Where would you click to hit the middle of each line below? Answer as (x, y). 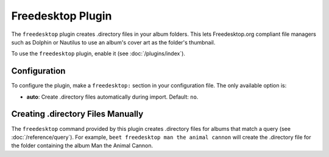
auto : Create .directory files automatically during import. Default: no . (112, 97)
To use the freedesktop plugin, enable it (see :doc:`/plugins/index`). (98, 54)
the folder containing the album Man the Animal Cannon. (82, 145)
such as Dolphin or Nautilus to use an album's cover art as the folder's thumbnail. (113, 42)
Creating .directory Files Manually (77, 114)
